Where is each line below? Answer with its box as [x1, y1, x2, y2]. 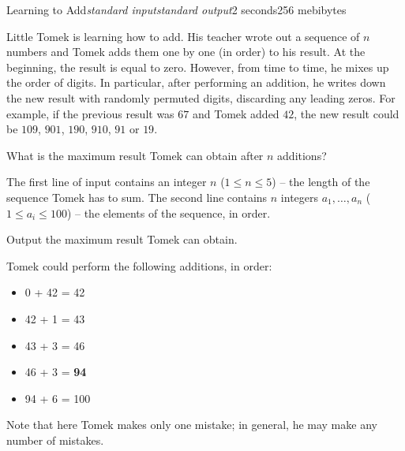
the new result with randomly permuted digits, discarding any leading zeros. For [6, 89, 396, 106]
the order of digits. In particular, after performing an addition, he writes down [6, 74, 386, 91]
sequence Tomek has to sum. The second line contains [6, 188, 268, 205]
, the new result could [294, 105, 399, 121]
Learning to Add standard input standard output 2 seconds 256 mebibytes [6, 2, 347, 17]
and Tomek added [192, 105, 279, 121]
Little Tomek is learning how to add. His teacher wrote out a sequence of [6, 28, 360, 44]
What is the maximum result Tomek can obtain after [6, 147, 264, 163]
